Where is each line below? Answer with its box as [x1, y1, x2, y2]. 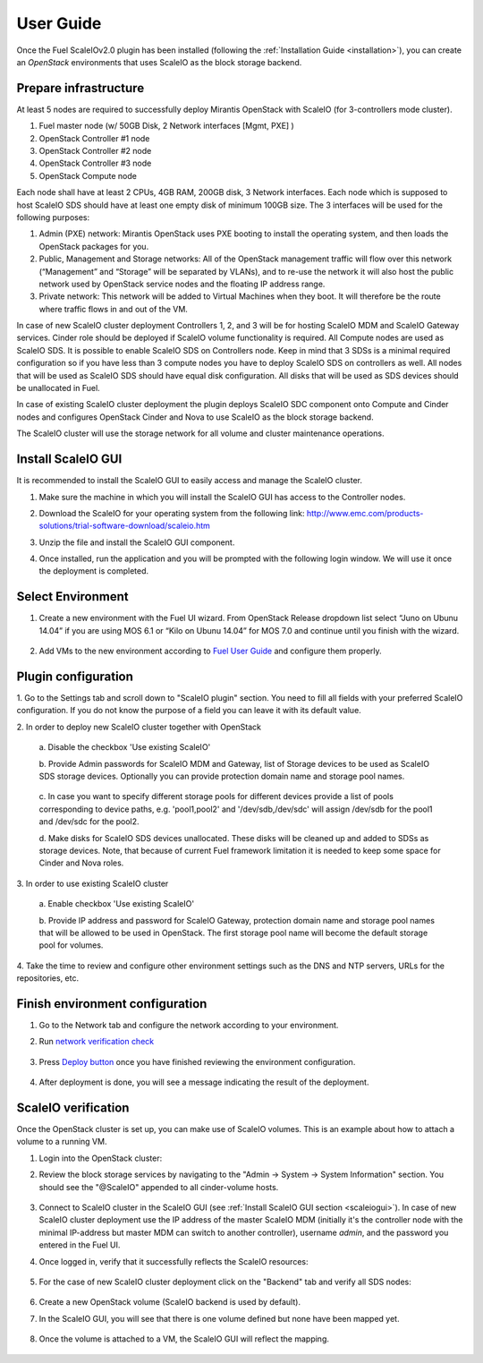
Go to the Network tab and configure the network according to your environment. [38, 1020, 339, 1030]
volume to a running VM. [16, 1137, 107, 1147]
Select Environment [16, 589, 129, 604]
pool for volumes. [38, 940, 104, 950]
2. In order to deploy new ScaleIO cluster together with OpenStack [16, 721, 261, 732]
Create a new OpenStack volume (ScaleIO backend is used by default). [38, 1297, 301, 1308]
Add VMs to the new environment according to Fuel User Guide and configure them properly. [38, 645, 382, 657]
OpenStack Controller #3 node [38, 158, 152, 169]
